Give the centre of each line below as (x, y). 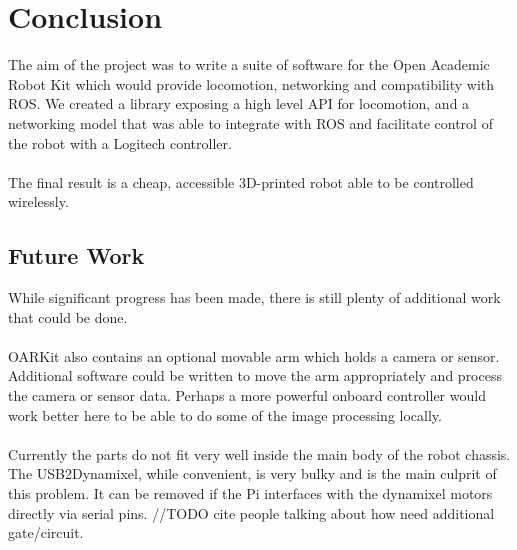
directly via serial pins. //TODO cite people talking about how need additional (251, 512)
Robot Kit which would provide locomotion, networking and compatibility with (251, 83)
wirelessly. (38, 201)
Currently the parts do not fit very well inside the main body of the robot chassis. (259, 453)
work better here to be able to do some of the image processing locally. (225, 414)
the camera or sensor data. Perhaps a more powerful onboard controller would (247, 395)
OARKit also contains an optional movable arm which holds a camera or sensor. (254, 355)
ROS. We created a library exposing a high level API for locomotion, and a (239, 103)
